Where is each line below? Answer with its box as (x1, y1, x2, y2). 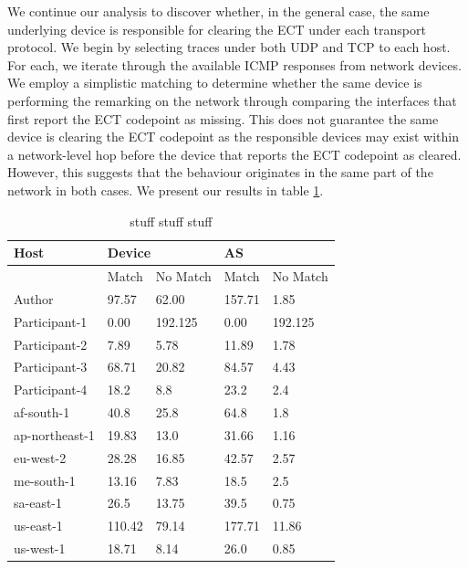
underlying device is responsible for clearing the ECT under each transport (7, 19, 426, 38)
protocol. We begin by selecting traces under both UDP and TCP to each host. (7, 37, 451, 57)
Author (14, 289, 54, 308)
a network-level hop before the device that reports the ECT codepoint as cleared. (7, 144, 462, 163)
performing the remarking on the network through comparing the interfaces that (7, 90, 457, 110)
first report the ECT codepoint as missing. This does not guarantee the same (7, 109, 439, 128)
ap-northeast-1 (14, 425, 95, 444)
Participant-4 (14, 380, 88, 399)
